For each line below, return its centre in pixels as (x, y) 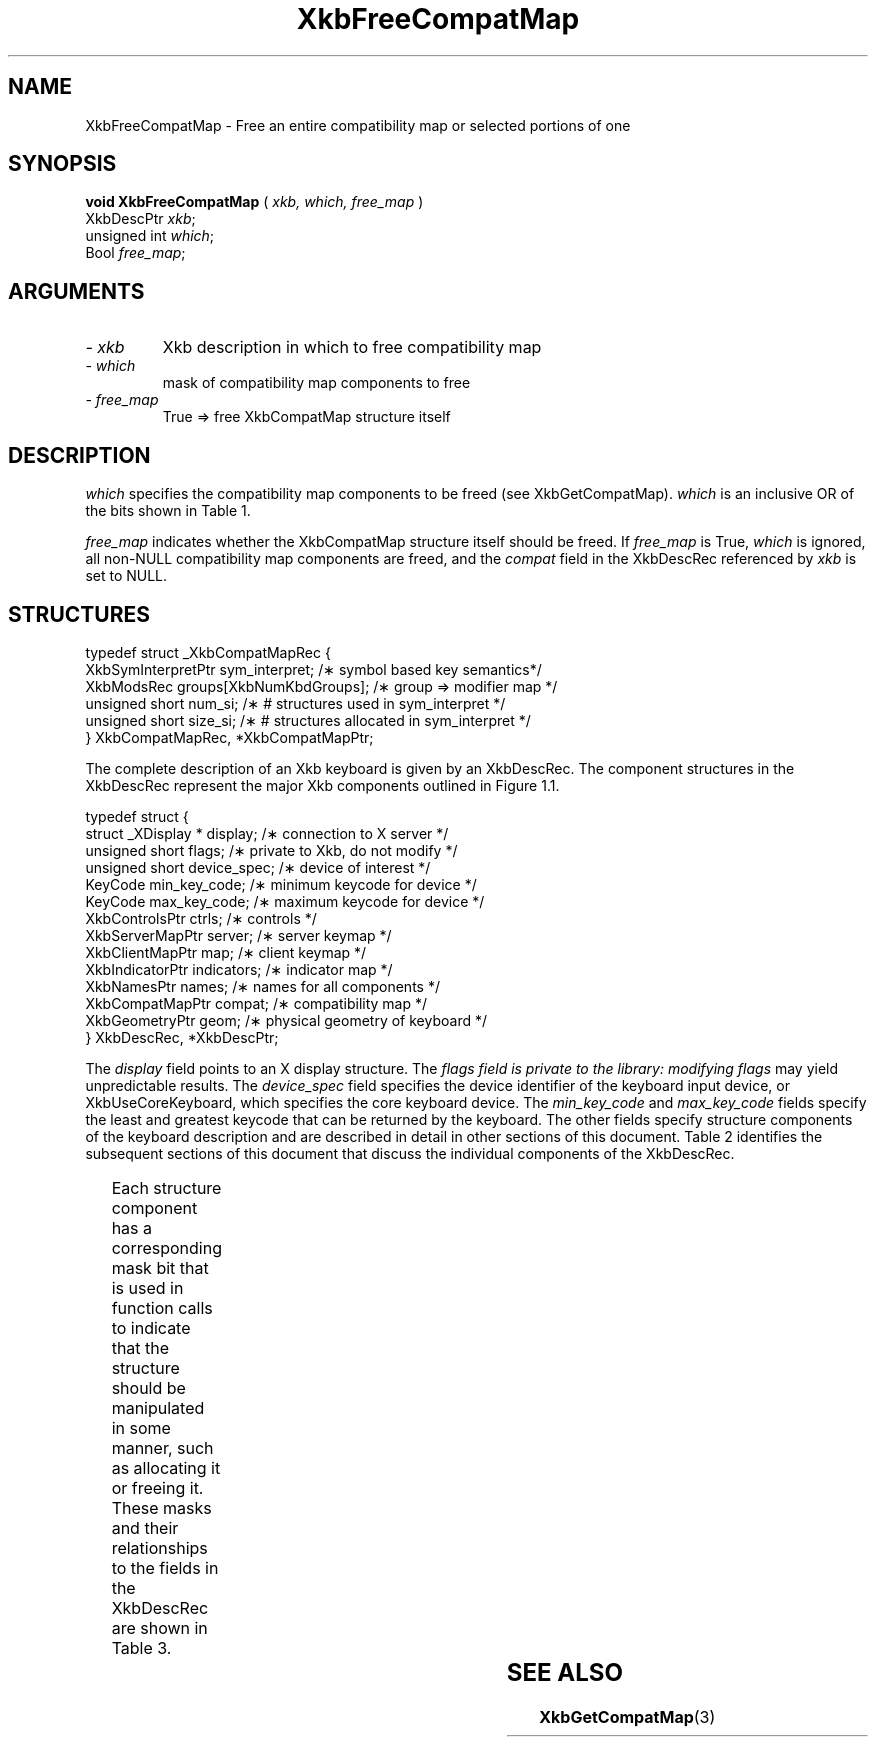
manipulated (158, 1407)
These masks (161, 1507)
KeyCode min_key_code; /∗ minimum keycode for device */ (281, 884)
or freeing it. (157, 1487)
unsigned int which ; (150, 236)
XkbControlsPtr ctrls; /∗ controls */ (201, 918)
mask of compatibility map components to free (316, 383)
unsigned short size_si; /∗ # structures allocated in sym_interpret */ (308, 720)
